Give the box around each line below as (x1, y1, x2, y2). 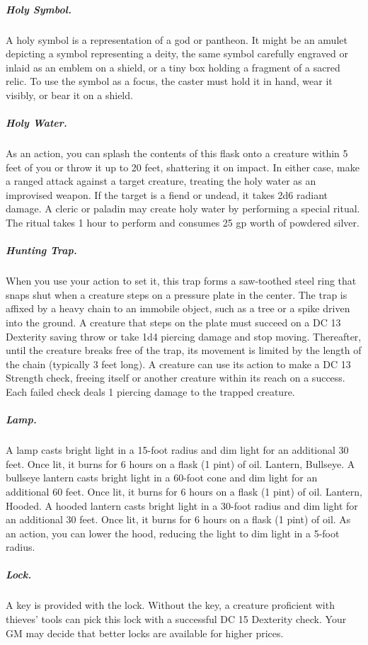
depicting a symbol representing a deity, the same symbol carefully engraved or (6, 46, 348, 61)
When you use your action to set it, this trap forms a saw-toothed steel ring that (6, 273, 357, 288)
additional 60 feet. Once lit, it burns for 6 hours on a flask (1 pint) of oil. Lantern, (6, 484, 362, 498)
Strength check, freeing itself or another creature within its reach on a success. (6, 370, 345, 385)
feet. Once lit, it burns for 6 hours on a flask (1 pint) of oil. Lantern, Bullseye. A (6, 456, 355, 471)
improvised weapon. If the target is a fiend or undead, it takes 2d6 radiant (6, 187, 328, 202)
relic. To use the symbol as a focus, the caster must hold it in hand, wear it (6, 74, 333, 89)
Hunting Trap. (6, 243, 77, 258)
